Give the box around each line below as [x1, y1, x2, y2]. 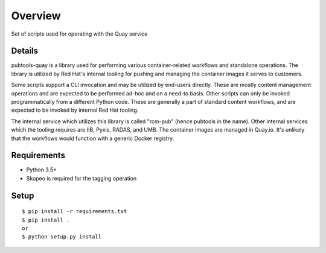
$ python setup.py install [22, 233, 102, 240]
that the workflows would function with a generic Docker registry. [11, 135, 174, 142]
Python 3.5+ [26, 166, 57, 173]
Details [11, 46, 39, 56]
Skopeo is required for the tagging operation [26, 175, 137, 182]
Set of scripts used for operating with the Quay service [11, 30, 148, 37]
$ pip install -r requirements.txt [22, 208, 127, 215]
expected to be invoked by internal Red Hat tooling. [11, 106, 139, 114]
